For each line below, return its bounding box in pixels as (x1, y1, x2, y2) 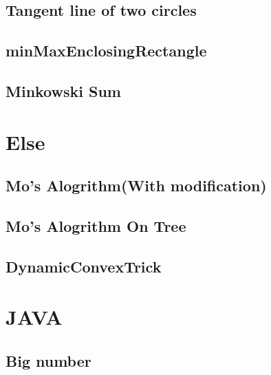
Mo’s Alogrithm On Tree (6, 215, 186, 236)
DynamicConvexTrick (6, 255, 162, 277)
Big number (6, 350, 91, 371)
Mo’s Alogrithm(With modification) (6, 175, 267, 196)
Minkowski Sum (6, 80, 121, 101)
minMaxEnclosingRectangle (6, 40, 207, 61)
